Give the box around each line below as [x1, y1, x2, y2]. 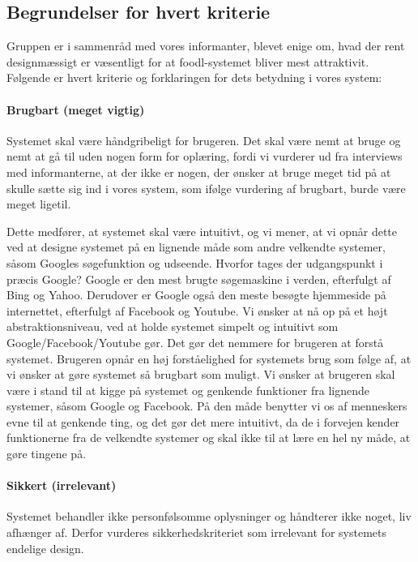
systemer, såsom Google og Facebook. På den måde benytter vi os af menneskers [6, 397, 407, 414]
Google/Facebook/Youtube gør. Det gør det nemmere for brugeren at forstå [6, 333, 384, 350]
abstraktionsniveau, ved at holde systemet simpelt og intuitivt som [6, 318, 339, 335]
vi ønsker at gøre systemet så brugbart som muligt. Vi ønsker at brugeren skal [6, 366, 395, 383]
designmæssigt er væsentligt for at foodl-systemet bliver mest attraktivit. [6, 53, 369, 70]
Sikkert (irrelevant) [6, 477, 117, 494]
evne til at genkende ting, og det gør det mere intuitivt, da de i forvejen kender [6, 413, 400, 430]
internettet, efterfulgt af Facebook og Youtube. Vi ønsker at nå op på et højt [6, 302, 388, 319]
